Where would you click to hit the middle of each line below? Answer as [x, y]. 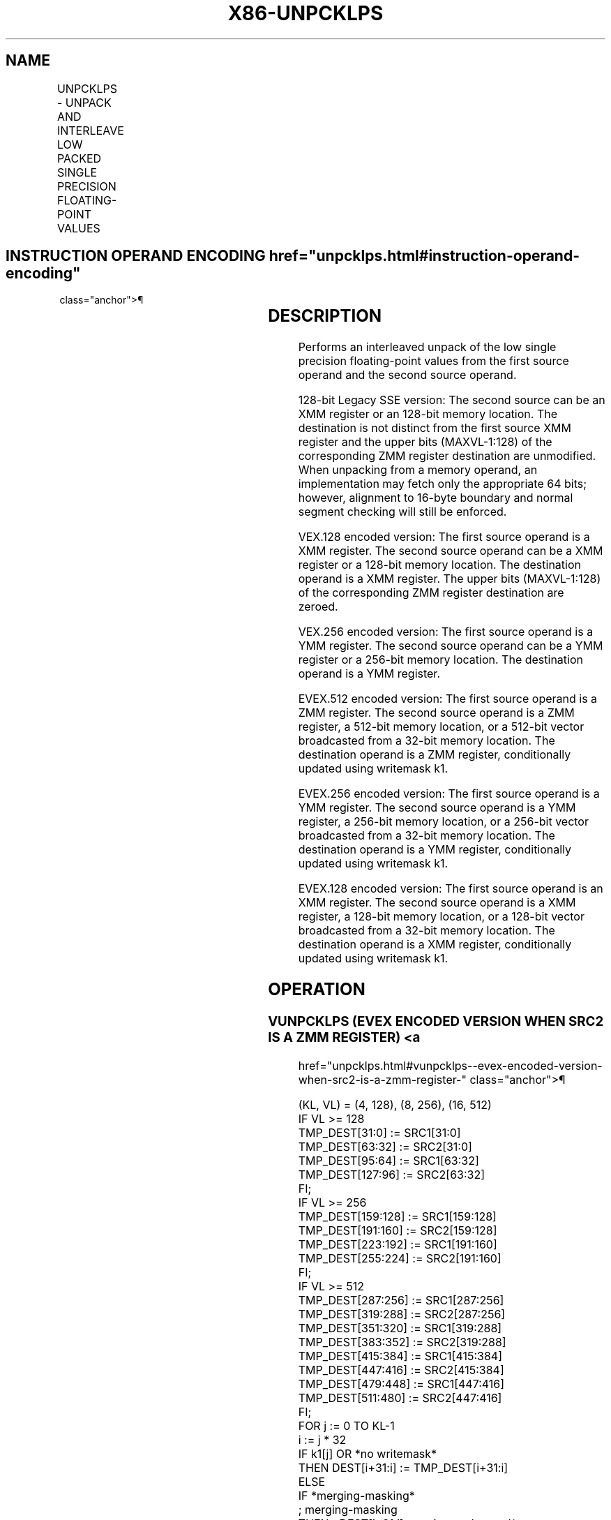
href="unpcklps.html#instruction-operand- [424, 256]
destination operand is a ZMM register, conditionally [435, 755]
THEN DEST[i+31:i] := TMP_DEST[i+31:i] [403, 1467]
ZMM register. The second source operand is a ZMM [436, 713]
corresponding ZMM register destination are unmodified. [447, 456]
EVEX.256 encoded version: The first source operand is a [449, 794]
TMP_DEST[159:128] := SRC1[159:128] [397, 1216]
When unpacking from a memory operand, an [418, 470]
